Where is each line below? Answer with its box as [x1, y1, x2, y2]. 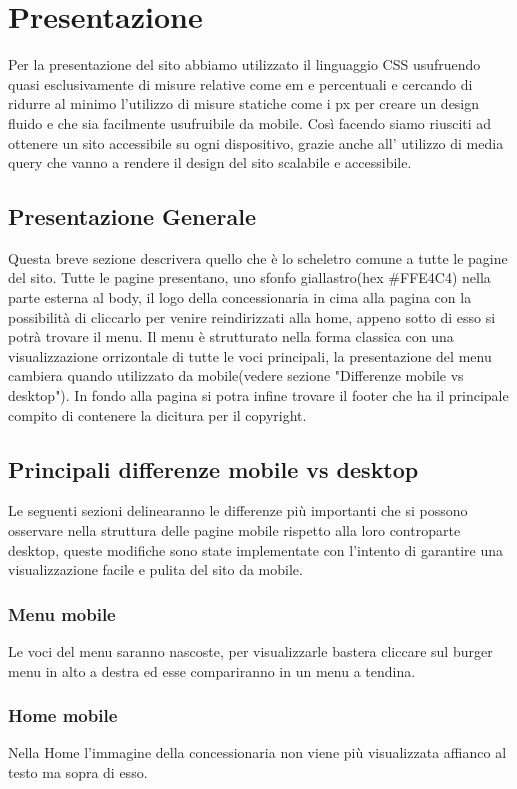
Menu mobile [8, 601, 116, 626]
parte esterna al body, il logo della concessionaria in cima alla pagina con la [8, 287, 472, 308]
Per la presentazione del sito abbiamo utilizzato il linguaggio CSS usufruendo [8, 54, 481, 75]
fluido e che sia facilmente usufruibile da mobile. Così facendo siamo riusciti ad [8, 112, 492, 133]
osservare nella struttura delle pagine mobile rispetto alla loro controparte [8, 520, 461, 541]
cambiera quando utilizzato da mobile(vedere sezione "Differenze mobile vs [8, 365, 464, 386]
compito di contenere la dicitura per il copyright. [8, 404, 307, 425]
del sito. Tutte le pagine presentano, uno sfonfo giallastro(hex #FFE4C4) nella [8, 267, 491, 288]
